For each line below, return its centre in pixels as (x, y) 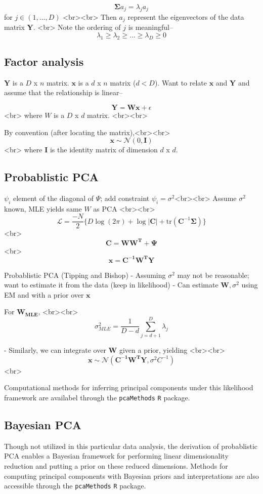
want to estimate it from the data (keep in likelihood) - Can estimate (111, 285)
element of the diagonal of (53, 198)
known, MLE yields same (43, 208)
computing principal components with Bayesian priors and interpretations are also (131, 476)
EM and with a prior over (44, 294)
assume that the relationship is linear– (63, 92)
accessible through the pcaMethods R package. (75, 486)
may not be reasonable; (213, 275)
